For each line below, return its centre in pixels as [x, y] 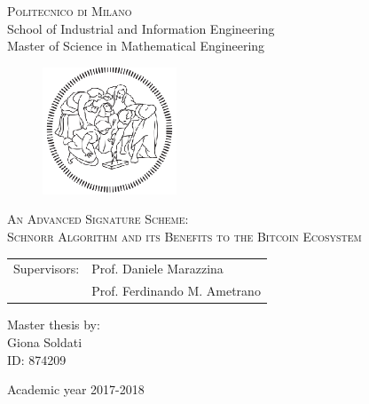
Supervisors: [47, 269]
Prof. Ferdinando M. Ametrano [176, 291]
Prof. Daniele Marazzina [157, 269]
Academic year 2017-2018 [76, 389]
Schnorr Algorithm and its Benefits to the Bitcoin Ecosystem [184, 237]
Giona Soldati [45, 341]
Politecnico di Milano [70, 11]
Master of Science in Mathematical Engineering [136, 46]
